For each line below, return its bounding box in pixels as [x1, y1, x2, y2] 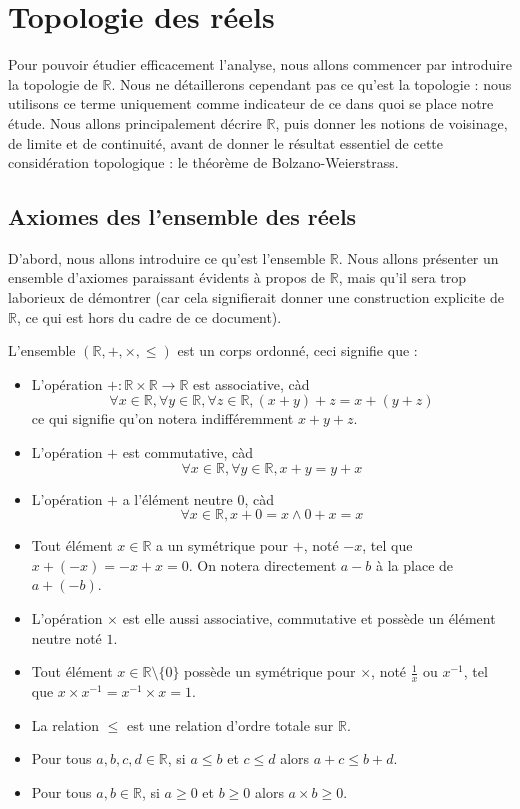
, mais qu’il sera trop [338, 267, 467, 288]
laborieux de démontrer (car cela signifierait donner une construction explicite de [8, 287, 504, 308]
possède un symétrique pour [184, 661, 356, 682]
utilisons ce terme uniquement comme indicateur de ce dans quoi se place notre [8, 93, 494, 114]
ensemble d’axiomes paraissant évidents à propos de [8, 267, 326, 288]
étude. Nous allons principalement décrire [8, 112, 262, 133]
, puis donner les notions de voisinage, [275, 112, 508, 133]
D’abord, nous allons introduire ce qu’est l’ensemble [8, 247, 326, 268]
